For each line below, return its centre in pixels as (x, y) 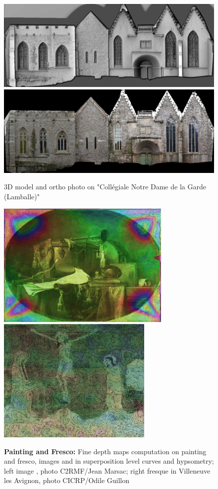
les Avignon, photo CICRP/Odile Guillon (67, 480)
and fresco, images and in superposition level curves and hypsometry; (109, 461)
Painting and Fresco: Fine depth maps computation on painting (105, 451)
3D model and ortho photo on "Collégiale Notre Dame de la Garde (105, 187)
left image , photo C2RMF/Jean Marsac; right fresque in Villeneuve (107, 470)
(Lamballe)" (22, 196)
